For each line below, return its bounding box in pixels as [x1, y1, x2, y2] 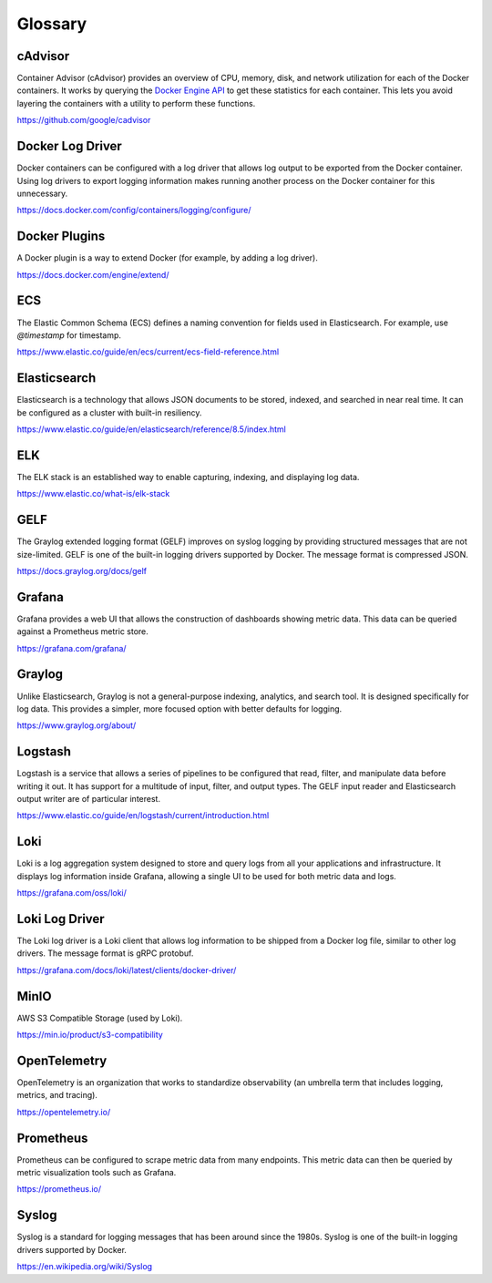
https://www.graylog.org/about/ [16, 720, 137, 731]
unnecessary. [16, 188, 68, 199]
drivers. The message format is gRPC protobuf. [16, 948, 194, 959]
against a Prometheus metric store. [16, 626, 149, 637]
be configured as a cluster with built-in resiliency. [16, 406, 202, 418]
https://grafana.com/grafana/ [16, 642, 127, 653]
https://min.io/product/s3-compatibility [16, 1030, 163, 1041]
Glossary [16, 14, 87, 34]
